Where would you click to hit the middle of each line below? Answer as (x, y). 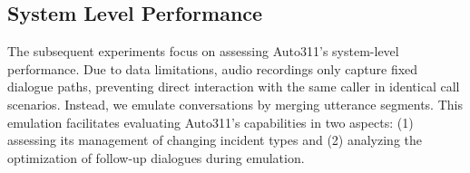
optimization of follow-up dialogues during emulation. (156, 157)
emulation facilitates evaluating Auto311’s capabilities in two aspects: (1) (211, 122)
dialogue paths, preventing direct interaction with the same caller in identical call (234, 86)
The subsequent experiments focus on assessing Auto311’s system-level (203, 51)
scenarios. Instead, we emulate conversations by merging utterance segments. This (235, 104)
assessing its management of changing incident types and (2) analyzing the (215, 140)
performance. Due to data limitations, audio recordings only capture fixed (213, 68)
